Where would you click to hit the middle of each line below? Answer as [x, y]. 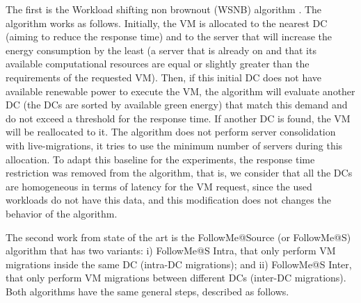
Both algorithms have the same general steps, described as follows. [147, 291]
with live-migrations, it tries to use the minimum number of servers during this [174, 145]
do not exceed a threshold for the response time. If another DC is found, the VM [178, 118]
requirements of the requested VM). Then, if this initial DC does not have [164, 77]
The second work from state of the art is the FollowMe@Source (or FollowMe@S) [178, 237]
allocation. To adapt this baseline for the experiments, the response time [160, 159]
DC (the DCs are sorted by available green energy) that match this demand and [177, 105]
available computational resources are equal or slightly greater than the [158, 64]
